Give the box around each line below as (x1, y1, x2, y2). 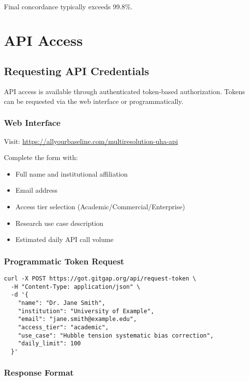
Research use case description (15, 218, 104, 228)
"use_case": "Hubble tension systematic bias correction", (18, 332, 214, 339)
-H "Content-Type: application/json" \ (11, 283, 141, 290)
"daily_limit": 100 (18, 340, 81, 347)
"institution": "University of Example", (18, 307, 154, 315)
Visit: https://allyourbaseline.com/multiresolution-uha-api (4, 136, 178, 146)
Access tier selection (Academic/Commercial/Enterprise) (15, 201, 185, 211)
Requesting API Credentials (4, 63, 149, 79)
